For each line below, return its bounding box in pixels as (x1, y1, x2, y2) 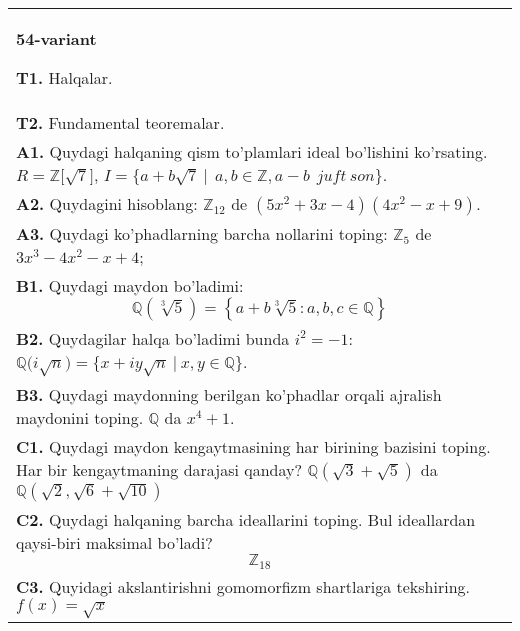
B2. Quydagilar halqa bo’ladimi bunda (16, 327, 290, 350)
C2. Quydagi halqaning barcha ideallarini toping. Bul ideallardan (16, 507, 476, 531)
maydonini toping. (16, 405, 144, 429)
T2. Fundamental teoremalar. (16, 111, 225, 134)
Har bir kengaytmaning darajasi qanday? (16, 457, 303, 481)
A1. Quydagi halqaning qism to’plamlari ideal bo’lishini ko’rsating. (16, 140, 488, 163)
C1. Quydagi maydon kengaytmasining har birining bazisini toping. (16, 434, 491, 458)
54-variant (16, 27, 97, 50)
